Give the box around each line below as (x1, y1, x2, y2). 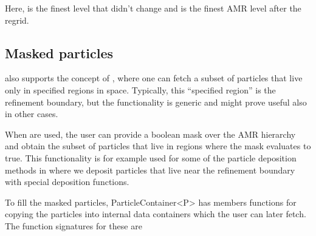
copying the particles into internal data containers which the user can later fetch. (5, 207, 306, 220)
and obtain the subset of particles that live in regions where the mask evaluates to (5, 140, 311, 152)
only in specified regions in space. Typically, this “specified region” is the (5, 83, 276, 96)
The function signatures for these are (5, 219, 142, 232)
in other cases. (5, 107, 58, 120)
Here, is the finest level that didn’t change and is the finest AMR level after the (5, 2, 301, 14)
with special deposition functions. (5, 175, 129, 188)
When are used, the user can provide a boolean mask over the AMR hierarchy (5, 127, 296, 140)
